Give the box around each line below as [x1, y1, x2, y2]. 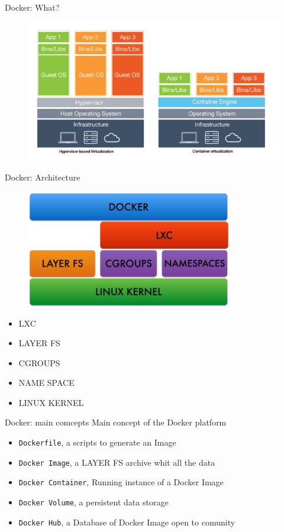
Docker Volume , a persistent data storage [18, 496, 169, 508]
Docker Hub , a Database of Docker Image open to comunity [18, 515, 235, 528]
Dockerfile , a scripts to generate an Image [18, 436, 176, 449]
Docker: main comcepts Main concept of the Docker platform [5, 416, 227, 428]
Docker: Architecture [5, 171, 80, 183]
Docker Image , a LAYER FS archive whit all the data [18, 456, 215, 468]
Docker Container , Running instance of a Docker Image [18, 476, 224, 488]
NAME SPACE [18, 376, 75, 389]
